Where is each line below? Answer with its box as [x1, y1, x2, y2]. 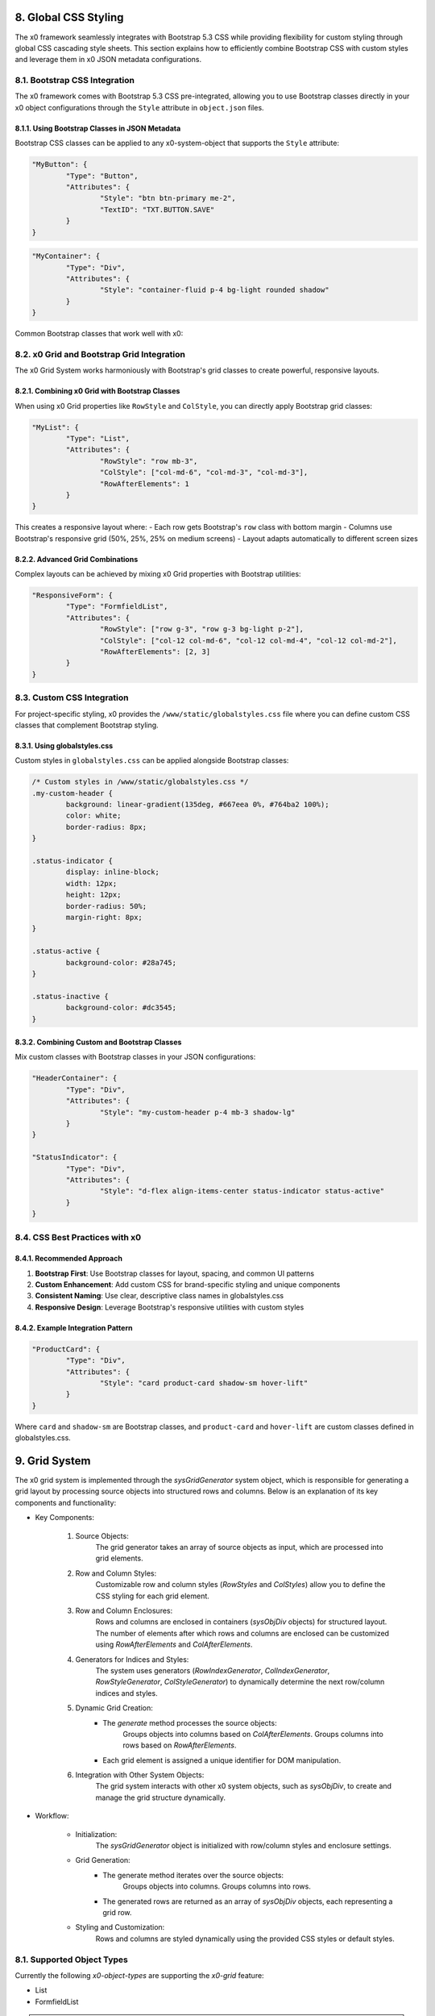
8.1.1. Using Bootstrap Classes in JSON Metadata [14, 123, 181, 133]
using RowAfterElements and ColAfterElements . [95, 1639, 253, 1649]
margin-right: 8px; [65, 912, 143, 922]
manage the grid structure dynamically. [95, 1793, 226, 1802]
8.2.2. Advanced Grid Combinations [14, 554, 139, 564]
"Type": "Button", [65, 171, 139, 181]
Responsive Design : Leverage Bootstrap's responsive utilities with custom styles [35, 1302, 304, 1312]
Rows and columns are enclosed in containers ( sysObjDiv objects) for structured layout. [95, 1617, 387, 1627]
